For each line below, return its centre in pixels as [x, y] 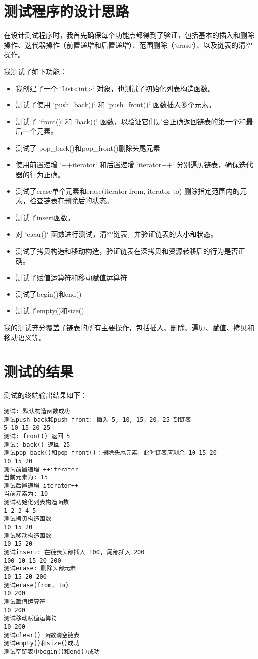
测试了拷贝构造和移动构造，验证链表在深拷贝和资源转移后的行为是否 [127, 251]
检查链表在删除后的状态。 [71, 201]
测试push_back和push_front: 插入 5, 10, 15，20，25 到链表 [97, 420]
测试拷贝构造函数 [28, 519]
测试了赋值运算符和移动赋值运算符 [71, 277]
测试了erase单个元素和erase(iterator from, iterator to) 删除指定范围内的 [128, 191]
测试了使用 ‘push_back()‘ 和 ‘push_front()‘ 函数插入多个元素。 [116, 105]
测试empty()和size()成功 [42, 643]
